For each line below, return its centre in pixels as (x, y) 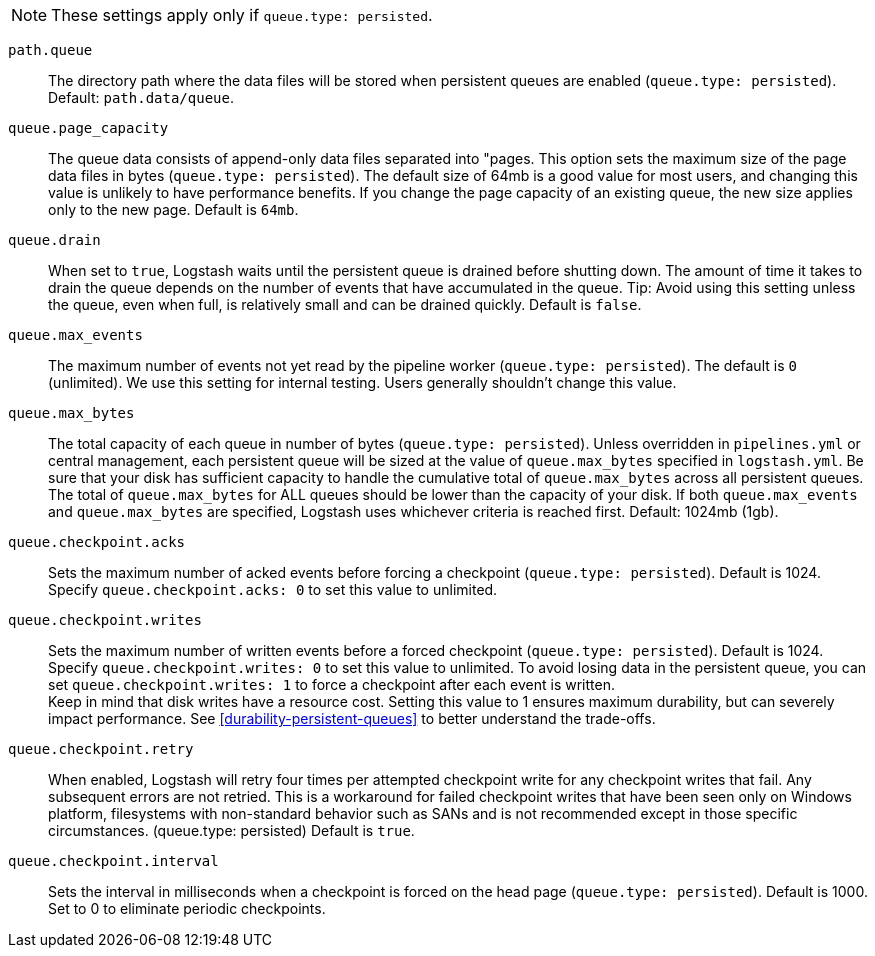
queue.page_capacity (88, 128)
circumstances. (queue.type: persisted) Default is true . (231, 830)
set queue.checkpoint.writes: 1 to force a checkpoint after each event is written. (331, 684)
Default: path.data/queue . (141, 97)
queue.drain (54, 240)
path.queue (50, 50)
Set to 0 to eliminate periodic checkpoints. (187, 908)
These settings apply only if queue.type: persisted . (242, 15)
